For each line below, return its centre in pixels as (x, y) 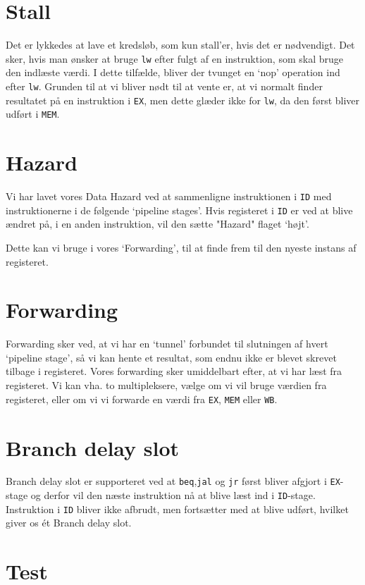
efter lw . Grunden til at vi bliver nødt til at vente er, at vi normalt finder (164, 86)
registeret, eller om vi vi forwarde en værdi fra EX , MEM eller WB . (142, 399)
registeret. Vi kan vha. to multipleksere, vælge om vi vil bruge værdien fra (166, 385)
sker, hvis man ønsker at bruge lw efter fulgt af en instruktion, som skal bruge (174, 58)
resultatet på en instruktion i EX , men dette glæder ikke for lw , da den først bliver (183, 100)
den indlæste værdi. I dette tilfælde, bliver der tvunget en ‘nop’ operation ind (173, 72)
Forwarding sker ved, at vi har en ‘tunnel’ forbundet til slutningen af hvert (167, 344)
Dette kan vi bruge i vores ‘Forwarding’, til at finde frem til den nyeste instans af (181, 247)
